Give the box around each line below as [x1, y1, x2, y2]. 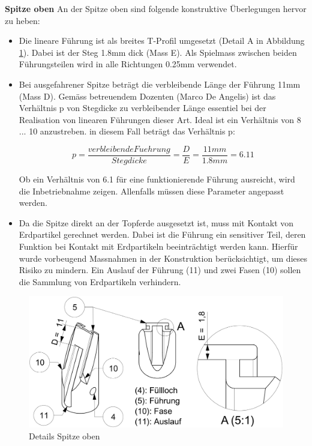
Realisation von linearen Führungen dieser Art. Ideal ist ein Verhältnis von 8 [19, 113, 301, 125]
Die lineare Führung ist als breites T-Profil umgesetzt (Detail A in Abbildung [19, 34, 305, 47]
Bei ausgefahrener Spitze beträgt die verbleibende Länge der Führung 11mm [19, 77, 301, 90]
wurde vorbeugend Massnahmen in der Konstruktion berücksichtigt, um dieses [19, 252, 307, 264]
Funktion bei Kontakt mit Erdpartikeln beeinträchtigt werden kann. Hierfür [19, 240, 298, 252]
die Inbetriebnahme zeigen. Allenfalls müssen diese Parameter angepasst [19, 184, 284, 197]
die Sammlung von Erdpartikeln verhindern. [19, 275, 181, 288]
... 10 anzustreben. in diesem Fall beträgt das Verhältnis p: [19, 125, 235, 137]
